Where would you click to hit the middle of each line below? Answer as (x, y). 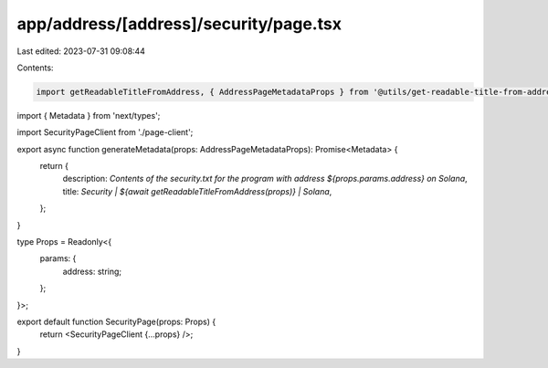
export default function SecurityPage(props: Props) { (116, 321)
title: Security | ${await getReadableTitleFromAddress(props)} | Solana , (197, 191)
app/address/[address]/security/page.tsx (179, 24)
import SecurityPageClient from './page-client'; (105, 132)
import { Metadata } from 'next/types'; (89, 115)
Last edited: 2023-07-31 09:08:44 (81, 51)
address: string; (92, 271)
